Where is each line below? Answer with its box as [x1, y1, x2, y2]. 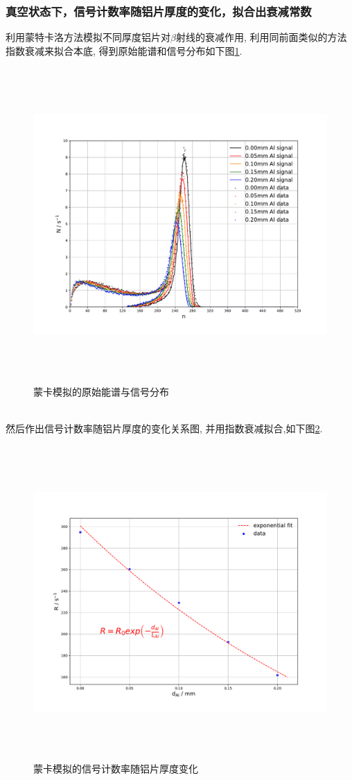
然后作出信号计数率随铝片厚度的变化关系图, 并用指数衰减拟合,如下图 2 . [6, 420, 323, 435]
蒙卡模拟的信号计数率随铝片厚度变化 [33, 761, 198, 776]
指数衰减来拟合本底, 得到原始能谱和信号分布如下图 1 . [6, 43, 243, 57]
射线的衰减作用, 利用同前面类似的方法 [175, 30, 347, 44]
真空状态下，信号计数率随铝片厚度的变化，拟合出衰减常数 [6, 2, 312, 19]
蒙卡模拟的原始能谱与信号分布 [33, 384, 169, 398]
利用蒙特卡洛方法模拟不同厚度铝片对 [6, 30, 170, 44]
